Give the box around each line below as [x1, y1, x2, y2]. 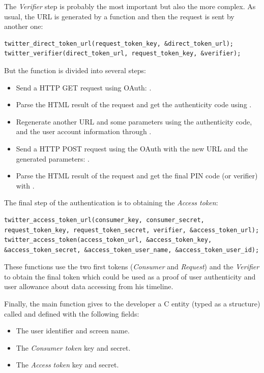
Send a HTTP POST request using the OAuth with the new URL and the [16, 143, 248, 153]
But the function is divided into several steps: [4, 65, 146, 75]
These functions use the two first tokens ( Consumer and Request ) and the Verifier [4, 261, 259, 272]
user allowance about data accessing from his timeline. [4, 281, 173, 292]
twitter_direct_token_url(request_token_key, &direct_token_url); [4, 40, 234, 47]
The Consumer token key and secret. [16, 342, 131, 353]
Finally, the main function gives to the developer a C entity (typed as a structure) [4, 298, 260, 309]
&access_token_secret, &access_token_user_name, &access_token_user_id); [4, 246, 259, 254]
